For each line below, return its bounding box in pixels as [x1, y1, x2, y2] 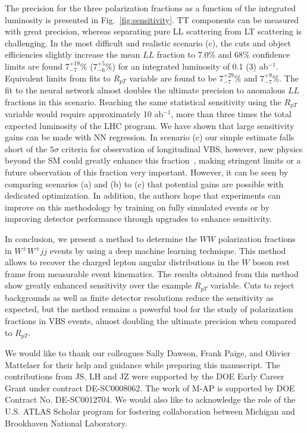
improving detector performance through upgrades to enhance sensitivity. [5, 212, 272, 225]
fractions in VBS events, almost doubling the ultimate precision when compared [5, 315, 296, 327]
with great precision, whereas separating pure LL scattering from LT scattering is [5, 25, 302, 37]
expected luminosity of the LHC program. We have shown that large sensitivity [5, 119, 295, 131]
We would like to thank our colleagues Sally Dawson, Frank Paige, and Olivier [5, 347, 291, 359]
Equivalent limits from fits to [5, 71, 111, 84]
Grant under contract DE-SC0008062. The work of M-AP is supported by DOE [5, 381, 295, 394]
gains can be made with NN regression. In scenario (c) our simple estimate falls [5, 131, 295, 143]
